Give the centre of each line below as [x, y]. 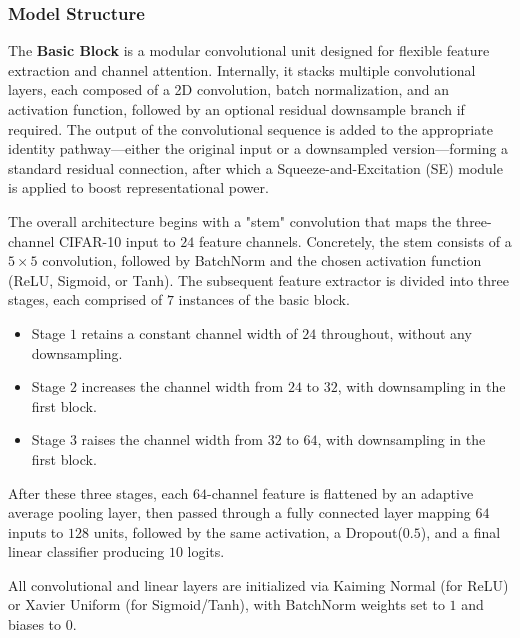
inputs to [36, 531]
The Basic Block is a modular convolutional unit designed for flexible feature [249, 50]
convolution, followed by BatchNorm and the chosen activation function [262, 260]
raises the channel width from [172, 439]
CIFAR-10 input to [117, 240]
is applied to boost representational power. [138, 187]
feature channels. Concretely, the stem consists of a [355, 240]
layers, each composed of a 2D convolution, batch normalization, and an [229, 89]
